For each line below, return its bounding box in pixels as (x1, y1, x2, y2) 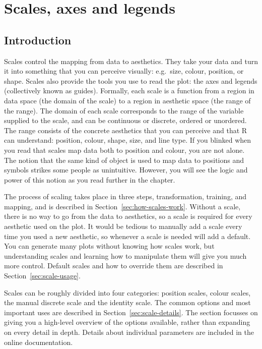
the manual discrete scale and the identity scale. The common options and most (4, 297, 251, 308)
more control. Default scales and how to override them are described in (4, 260, 223, 271)
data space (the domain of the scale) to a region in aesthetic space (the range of (4, 95, 251, 105)
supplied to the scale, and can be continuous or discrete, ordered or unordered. (4, 115, 247, 126)
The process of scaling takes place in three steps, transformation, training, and (4, 191, 247, 202)
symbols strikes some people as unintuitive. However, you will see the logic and (4, 164, 248, 175)
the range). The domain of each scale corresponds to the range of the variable (4, 105, 244, 115)
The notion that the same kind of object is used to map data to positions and (4, 154, 244, 165)
